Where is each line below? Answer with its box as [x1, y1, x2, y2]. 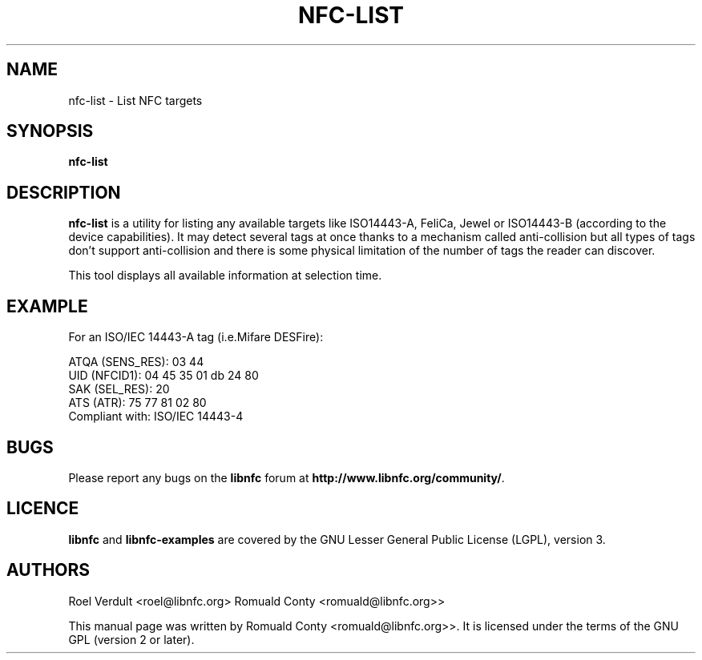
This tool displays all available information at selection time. [68, 268, 382, 283]
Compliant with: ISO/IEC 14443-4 [68, 409, 244, 424]
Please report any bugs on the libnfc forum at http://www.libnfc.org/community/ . [68, 470, 505, 485]
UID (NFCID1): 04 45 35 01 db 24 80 [68, 368, 259, 383]
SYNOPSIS [6, 121, 94, 142]
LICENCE [6, 498, 79, 519]
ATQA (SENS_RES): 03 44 [68, 355, 204, 369]
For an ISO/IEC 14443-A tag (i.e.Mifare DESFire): [68, 330, 324, 344]
